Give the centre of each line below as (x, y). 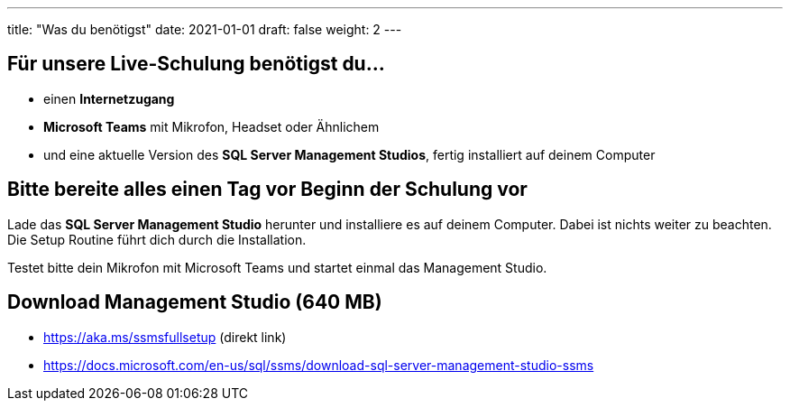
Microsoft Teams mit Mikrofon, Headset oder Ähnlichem (211, 126)
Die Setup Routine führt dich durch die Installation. (157, 239)
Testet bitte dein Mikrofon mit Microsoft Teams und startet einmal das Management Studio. (277, 267)
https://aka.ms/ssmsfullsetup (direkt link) (165, 337)
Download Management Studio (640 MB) (195, 302)
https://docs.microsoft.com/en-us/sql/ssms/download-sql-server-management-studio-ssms (319, 365)
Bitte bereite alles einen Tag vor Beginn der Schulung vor (267, 190)
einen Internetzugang (109, 98)
